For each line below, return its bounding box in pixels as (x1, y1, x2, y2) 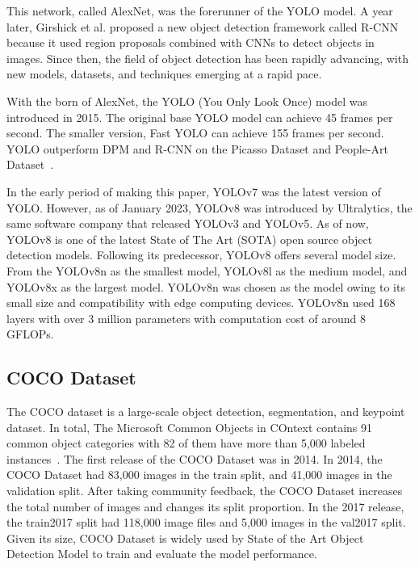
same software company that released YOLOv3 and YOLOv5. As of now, (6, 215, 369, 232)
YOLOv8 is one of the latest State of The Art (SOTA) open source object (6, 230, 373, 247)
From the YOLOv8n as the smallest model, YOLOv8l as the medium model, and (6, 262, 408, 279)
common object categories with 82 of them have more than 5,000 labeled (6, 435, 366, 451)
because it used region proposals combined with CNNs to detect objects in (6, 34, 375, 51)
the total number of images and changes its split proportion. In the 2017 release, (6, 498, 404, 514)
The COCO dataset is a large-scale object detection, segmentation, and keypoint (6, 403, 405, 420)
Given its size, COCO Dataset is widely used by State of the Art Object (6, 529, 364, 546)
